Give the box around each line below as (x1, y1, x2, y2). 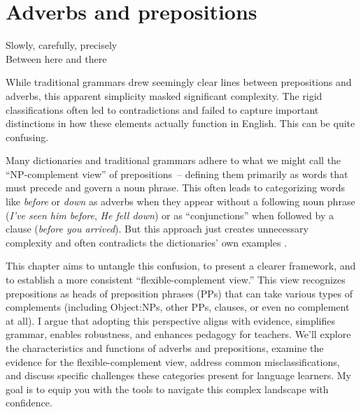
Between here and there (6, 51, 107, 66)
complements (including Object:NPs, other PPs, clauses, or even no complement (6, 300, 350, 314)
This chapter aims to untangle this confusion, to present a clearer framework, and (6, 258, 356, 273)
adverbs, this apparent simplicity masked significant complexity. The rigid (6, 88, 323, 103)
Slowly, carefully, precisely (6, 38, 118, 52)
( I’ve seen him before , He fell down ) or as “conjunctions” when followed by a (6, 207, 334, 222)
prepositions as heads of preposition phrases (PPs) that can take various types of (6, 286, 353, 300)
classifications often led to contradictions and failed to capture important (6, 102, 319, 117)
